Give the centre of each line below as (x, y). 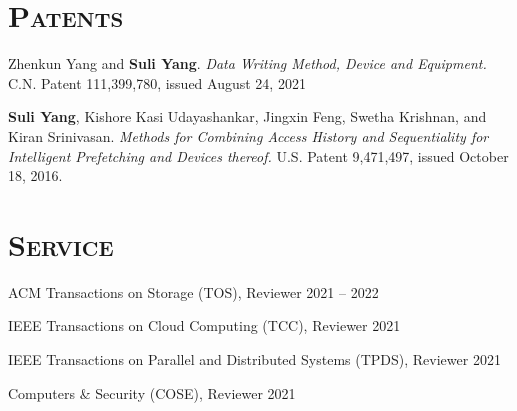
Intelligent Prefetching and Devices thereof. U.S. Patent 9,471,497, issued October (258, 155)
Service (61, 243)
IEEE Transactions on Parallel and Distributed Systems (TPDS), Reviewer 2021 (254, 359)
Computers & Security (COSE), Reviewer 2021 (152, 392)
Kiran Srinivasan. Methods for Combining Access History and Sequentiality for (248, 135)
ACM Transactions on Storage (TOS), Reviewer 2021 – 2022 (193, 291)
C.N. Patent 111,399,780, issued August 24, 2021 (157, 82)
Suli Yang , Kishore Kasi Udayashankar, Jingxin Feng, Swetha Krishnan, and (247, 116)
